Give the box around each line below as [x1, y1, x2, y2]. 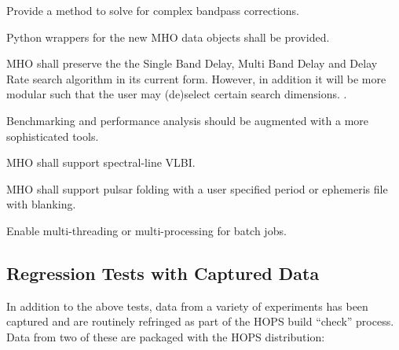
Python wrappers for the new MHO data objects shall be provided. [6, 28, 330, 45]
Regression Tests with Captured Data [6, 260, 320, 285]
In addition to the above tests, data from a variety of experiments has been [6, 297, 368, 314]
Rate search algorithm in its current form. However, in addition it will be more [6, 70, 386, 87]
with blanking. [6, 196, 76, 212]
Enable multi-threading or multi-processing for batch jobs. [6, 222, 287, 238]
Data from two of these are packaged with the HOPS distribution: [6, 328, 325, 344]
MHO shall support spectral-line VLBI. [6, 154, 196, 171]
